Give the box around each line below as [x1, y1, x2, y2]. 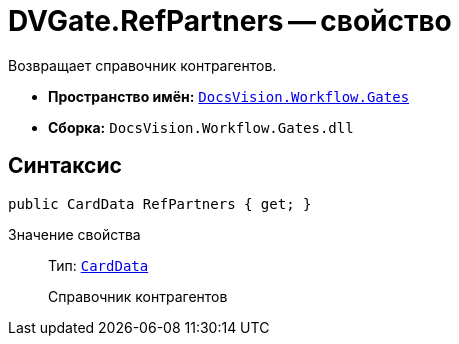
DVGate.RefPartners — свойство [8, 4, 452, 38]
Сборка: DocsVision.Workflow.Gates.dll [48, 118, 354, 136]
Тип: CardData [48, 256, 149, 274]
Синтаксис [8, 153, 122, 179]
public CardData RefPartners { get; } [8, 195, 312, 212]
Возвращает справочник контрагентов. [8, 56, 277, 74]
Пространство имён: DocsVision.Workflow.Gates [48, 87, 410, 105]
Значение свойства [8, 225, 141, 243]
